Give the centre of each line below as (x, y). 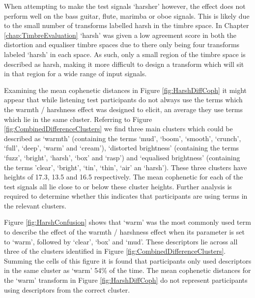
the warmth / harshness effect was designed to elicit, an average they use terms (123, 109)
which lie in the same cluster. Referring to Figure (78, 119)
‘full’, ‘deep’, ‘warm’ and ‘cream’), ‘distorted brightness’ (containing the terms (122, 148)
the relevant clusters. (35, 205)
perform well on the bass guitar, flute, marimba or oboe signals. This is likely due (127, 15)
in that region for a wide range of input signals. (75, 74)
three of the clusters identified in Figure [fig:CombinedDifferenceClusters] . (115, 251)
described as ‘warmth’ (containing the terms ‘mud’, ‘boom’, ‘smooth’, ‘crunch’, (123, 138)
